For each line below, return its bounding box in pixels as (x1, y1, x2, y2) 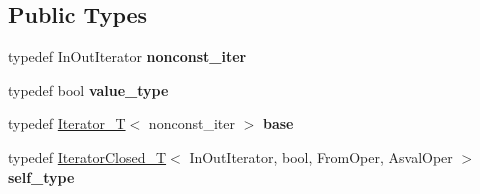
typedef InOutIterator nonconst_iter (8, 46, 247, 67)
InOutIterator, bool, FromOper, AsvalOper (189, 146, 453, 167)
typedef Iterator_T (8, 113, 126, 134)
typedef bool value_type (8, 79, 169, 100)
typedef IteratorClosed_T (8, 146, 167, 167)
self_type (8, 166, 75, 187)
